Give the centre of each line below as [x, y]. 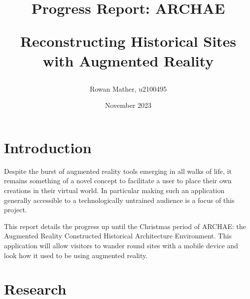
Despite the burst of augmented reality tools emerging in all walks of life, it [118, 171]
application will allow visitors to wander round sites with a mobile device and [121, 246]
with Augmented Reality [128, 60]
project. [16, 210]
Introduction [48, 147]
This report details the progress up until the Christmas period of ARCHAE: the [125, 226]
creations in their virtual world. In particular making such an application [114, 190]
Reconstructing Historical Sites [128, 41]
